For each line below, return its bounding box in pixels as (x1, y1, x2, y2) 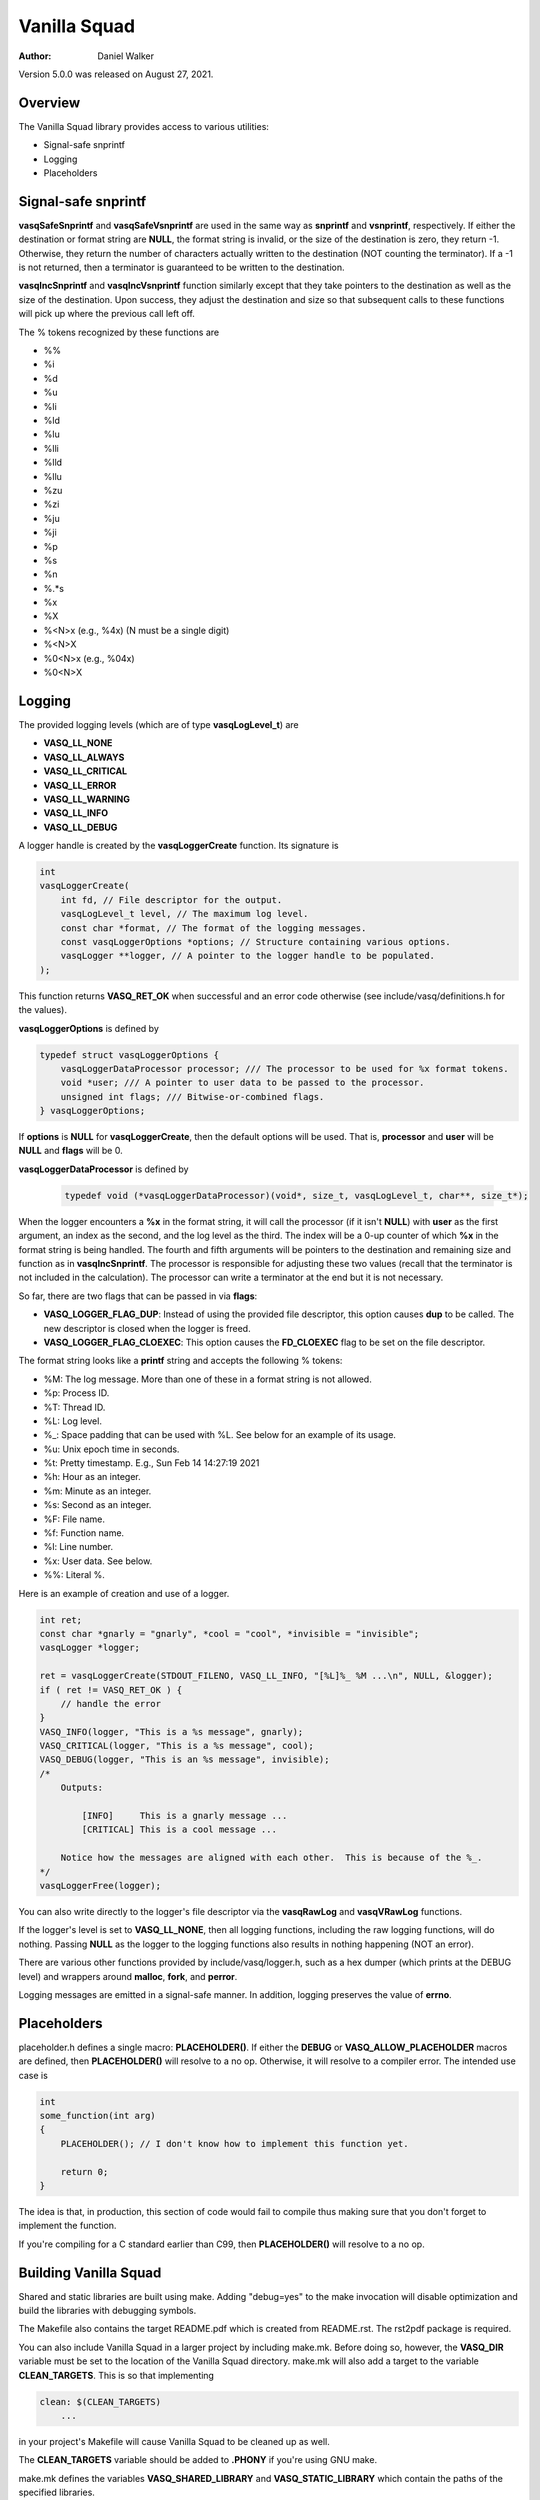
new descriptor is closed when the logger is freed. (43, 1322, 251, 1334)
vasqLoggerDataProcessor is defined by (18, 1163, 189, 1175)
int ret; (39, 1614, 83, 1625)
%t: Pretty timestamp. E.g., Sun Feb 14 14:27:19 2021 (43, 1457, 260, 1469)
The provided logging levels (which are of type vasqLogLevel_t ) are (18, 718, 299, 730)
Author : (18, 50, 52, 62)
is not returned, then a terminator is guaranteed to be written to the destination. (18, 261, 345, 274)
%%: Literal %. (43, 1569, 105, 1581)
